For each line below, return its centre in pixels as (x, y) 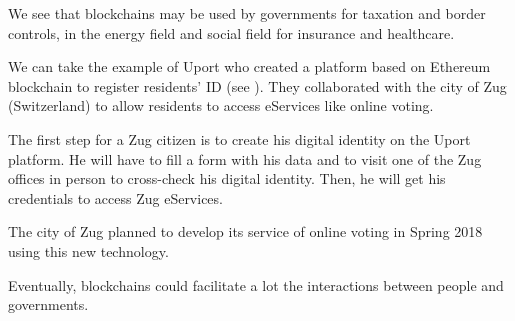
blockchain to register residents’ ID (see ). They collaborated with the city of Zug (257, 85)
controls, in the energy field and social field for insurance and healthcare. (231, 32)
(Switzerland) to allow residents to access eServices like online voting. (221, 105)
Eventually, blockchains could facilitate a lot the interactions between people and (256, 284)
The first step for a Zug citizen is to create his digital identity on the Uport (239, 138)
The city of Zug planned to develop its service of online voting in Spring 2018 (245, 231)
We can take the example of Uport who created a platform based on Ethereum (249, 66)
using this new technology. (88, 250)
